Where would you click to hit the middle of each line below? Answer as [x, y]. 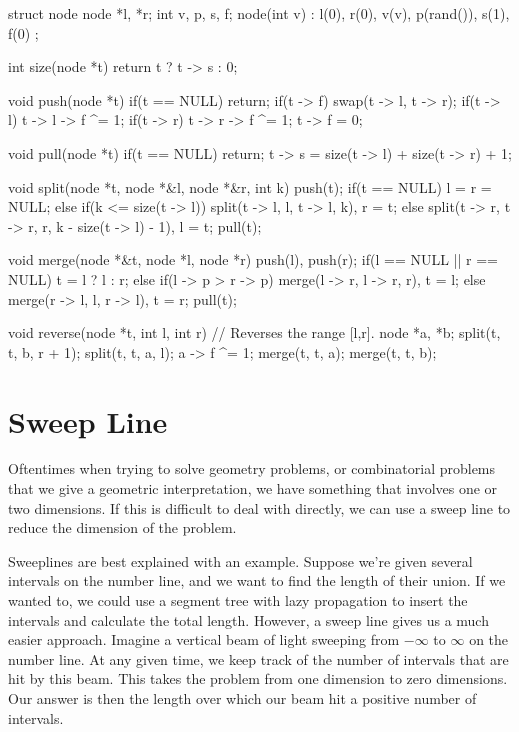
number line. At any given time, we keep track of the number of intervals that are [258, 658]
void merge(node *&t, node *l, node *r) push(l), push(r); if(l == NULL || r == [253, 259]
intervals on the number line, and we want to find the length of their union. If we [257, 580]
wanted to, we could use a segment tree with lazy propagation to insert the [238, 600]
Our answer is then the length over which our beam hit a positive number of [242, 697]
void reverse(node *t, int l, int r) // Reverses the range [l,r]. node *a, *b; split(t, [254, 332]
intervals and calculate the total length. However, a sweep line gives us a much [248, 619]
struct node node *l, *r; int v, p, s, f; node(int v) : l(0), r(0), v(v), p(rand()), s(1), [259, 13]
